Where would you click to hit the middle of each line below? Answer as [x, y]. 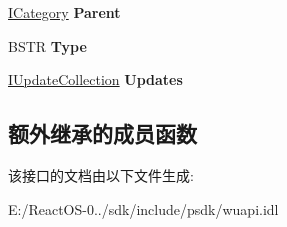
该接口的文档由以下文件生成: [101, 174]
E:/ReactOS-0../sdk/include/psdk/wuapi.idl [143, 208]
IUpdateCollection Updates [95, 79]
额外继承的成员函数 [102, 133]
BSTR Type [47, 45]
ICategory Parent [64, 12]
